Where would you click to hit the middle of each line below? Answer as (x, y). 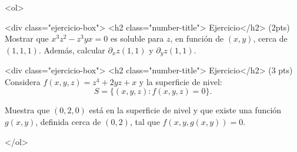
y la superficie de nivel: (181, 81)
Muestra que (27, 110)
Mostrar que (27, 38)
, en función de (197, 38)
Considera (23, 81)
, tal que (145, 122)
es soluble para (137, 38)
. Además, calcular (72, 50)
